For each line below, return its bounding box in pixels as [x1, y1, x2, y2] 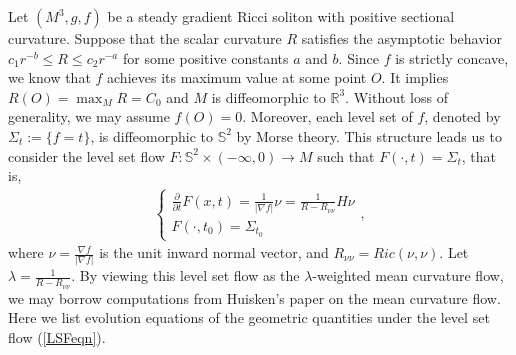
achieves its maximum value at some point [107, 67, 367, 88]
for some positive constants [122, 47, 289, 68]
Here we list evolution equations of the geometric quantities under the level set [8, 307, 490, 328]
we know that [8, 67, 91, 88]
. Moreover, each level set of [242, 106, 413, 127]
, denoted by [424, 106, 501, 127]
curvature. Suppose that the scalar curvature [8, 28, 282, 48]
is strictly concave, [395, 47, 509, 68]
